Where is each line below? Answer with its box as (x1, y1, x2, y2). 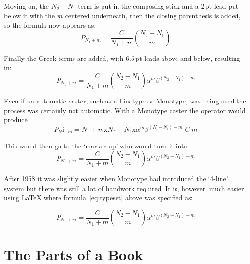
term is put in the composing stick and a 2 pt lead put (78, 1, 239, 11)
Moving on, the (4, 1, 49, 11)
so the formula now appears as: (4, 20, 96, 30)
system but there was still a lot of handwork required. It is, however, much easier (4, 183, 244, 193)
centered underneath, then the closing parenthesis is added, (65, 10, 241, 20)
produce (4, 115, 28, 125)
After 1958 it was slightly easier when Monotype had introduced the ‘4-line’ (4, 174, 228, 184)
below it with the (4, 10, 55, 20)
